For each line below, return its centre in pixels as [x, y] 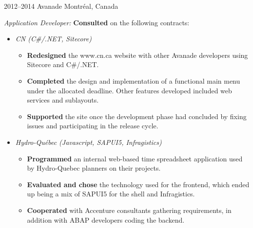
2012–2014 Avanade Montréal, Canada [61, 6]
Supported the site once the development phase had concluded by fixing [137, 116]
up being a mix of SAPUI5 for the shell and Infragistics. [111, 194]
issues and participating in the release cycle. [93, 126]
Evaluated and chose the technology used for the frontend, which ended [138, 184]
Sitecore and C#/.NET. [63, 64]
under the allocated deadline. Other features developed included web [129, 90]
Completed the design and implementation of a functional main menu [134, 80]
